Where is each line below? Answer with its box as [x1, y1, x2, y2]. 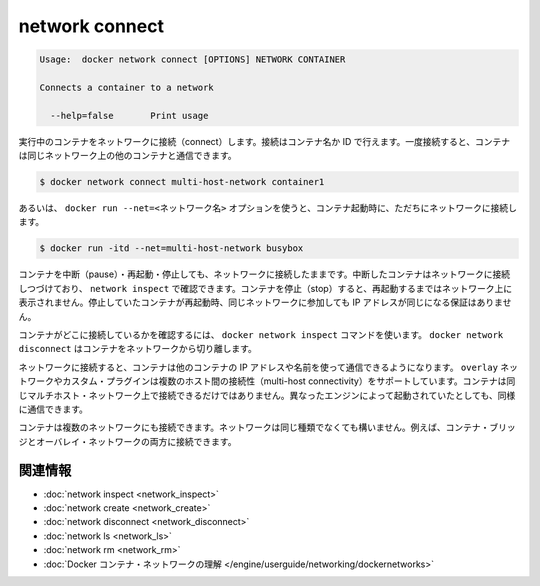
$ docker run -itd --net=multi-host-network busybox [39, 243, 304, 254]
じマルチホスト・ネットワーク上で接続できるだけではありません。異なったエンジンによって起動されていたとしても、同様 [18, 389, 516, 401]
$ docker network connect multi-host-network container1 [39, 176, 325, 188]
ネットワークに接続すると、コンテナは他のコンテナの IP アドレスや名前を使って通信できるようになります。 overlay [18, 361, 499, 373]
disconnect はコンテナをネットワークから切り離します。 [18, 343, 257, 355]
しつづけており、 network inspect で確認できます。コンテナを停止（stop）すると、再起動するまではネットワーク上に [18, 282, 513, 294]
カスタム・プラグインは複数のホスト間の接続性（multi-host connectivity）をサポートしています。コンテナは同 [61, 375, 516, 387]
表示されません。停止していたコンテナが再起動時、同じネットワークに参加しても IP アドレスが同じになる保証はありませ [18, 296, 512, 309]
